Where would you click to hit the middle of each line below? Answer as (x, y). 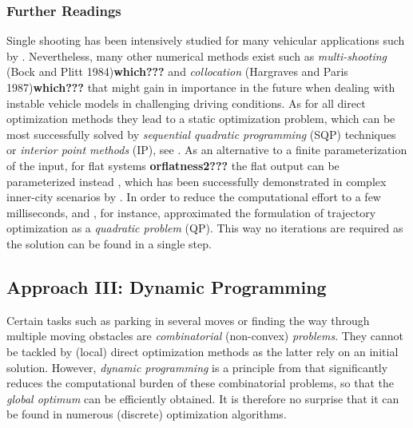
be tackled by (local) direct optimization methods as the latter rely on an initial (203, 351)
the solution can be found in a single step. (109, 243)
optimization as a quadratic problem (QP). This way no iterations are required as (205, 228)
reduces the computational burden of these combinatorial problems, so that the (201, 383)
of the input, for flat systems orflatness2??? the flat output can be (173, 165)
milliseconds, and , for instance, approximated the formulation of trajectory (191, 212)
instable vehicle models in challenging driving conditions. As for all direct (186, 103)
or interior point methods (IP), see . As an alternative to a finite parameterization (207, 150)
